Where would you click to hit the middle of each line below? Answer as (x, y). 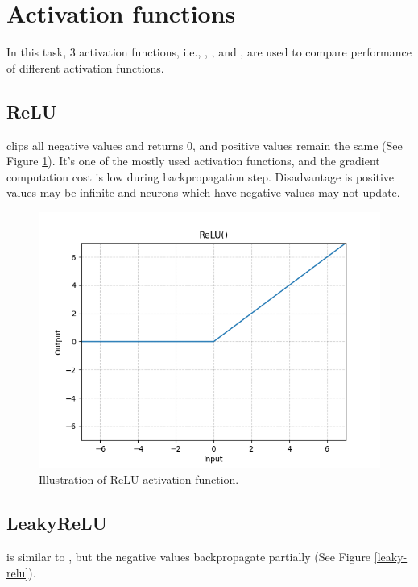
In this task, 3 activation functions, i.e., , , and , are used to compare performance (209, 52)
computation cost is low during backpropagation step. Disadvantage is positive (201, 176)
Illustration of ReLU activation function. (139, 479)
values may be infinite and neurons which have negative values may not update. (203, 192)
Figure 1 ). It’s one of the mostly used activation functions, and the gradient (193, 161)
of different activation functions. (85, 67)
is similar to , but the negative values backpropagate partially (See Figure (189, 557)
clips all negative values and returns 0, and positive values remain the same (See (205, 145)
